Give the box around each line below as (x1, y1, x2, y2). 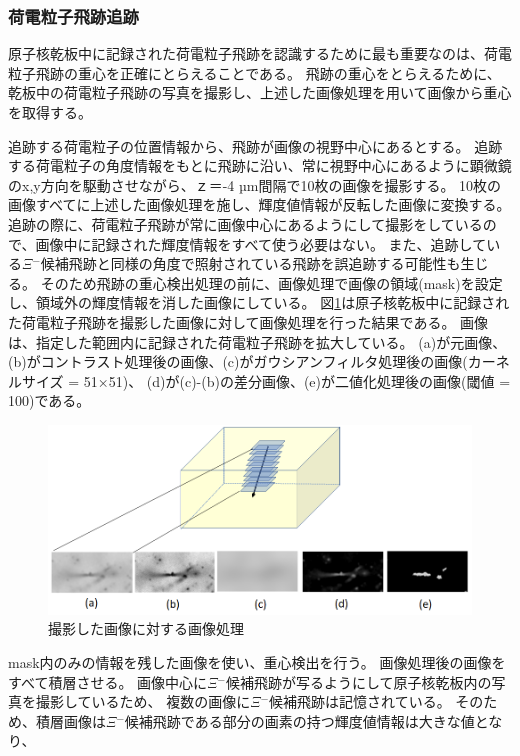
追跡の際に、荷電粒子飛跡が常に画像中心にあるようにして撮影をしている (8, 213, 483, 234)
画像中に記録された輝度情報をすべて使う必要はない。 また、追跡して (35, 233, 487, 254)
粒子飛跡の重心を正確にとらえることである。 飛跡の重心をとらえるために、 (8, 62, 501, 83)
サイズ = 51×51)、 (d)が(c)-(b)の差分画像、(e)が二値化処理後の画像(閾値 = (21, 370, 511, 391)
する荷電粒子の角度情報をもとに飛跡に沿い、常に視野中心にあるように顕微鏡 (8, 155, 512, 176)
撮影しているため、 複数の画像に (35, 691, 251, 712)
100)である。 (8, 390, 91, 411)
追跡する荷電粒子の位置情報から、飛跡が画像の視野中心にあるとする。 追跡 (8, 135, 503, 156)
